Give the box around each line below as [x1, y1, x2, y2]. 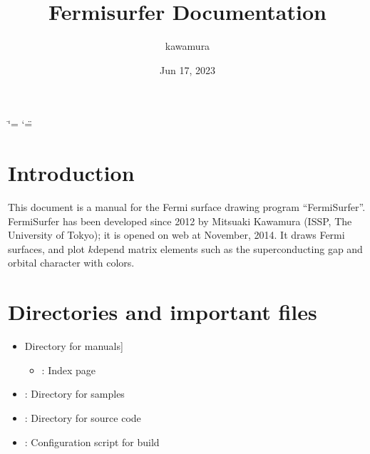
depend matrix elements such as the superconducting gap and [93, 241, 363, 256]
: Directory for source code [24, 410, 141, 425]
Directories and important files [8, 297, 317, 326]
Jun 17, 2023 [160, 62, 215, 77]
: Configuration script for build [24, 434, 160, 449]
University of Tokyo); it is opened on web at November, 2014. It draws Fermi [8, 227, 345, 242]
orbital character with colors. [8, 255, 135, 270]
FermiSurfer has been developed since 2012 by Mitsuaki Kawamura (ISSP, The [8, 213, 352, 228]
